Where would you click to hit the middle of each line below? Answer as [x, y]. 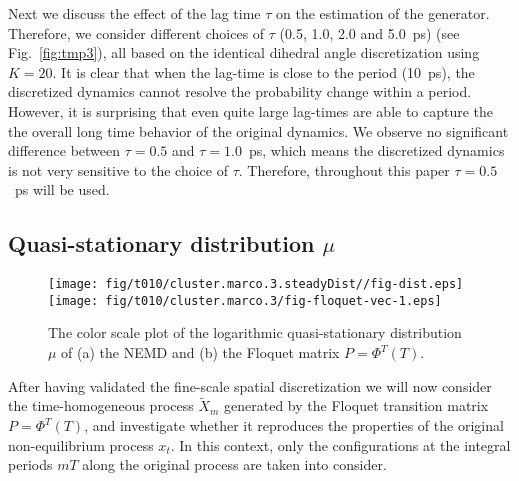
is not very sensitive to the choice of [118, 169]
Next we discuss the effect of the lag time [134, 13]
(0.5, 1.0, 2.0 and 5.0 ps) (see [369, 32]
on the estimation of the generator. [383, 13]
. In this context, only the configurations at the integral [340, 444]
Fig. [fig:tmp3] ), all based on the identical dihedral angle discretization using [244, 52]
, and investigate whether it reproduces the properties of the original [294, 425]
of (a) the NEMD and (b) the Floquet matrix [200, 352]
